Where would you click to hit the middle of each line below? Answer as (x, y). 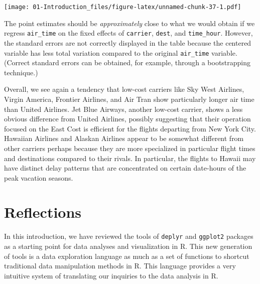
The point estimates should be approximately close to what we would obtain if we (129, 23)
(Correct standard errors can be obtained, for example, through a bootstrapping (127, 62)
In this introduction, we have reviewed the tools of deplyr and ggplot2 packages (129, 236)
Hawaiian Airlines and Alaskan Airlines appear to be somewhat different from (124, 138)
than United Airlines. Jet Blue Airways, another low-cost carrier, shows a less (123, 109)
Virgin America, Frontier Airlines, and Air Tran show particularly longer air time (129, 99)
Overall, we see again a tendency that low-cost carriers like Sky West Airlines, (124, 89)
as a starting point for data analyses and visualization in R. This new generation (128, 246)
